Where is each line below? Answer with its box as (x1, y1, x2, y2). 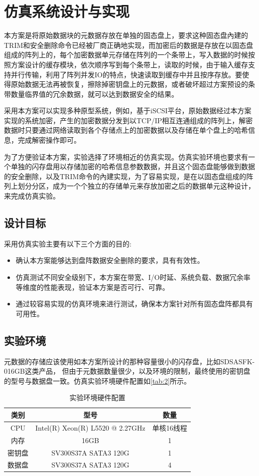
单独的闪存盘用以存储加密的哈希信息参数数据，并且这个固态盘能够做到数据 (10, 161, 255, 172)
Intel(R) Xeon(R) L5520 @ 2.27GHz (35, 422, 145, 433)
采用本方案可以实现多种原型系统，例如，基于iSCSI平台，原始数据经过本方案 (4, 105, 252, 116)
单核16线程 (152, 422, 187, 433)
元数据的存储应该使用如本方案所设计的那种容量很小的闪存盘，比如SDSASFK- (4, 356, 255, 366)
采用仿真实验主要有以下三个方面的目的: (4, 238, 131, 248)
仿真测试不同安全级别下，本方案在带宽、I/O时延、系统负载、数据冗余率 (15, 272, 251, 282)
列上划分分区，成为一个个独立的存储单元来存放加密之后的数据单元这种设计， (4, 181, 255, 191)
